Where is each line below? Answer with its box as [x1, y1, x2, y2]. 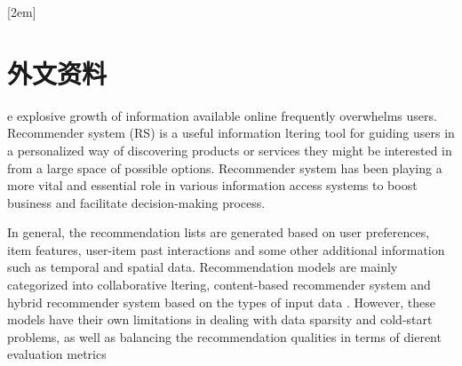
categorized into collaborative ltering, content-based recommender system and [7, 275, 431, 294]
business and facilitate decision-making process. [7, 193, 266, 211]
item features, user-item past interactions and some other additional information [7, 240, 445, 259]
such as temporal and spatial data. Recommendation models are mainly [7, 258, 398, 276]
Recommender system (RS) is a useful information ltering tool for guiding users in [7, 123, 455, 142]
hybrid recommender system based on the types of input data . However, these [7, 292, 435, 311]
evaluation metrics [7, 345, 107, 363]
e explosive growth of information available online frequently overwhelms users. [7, 106, 437, 124]
